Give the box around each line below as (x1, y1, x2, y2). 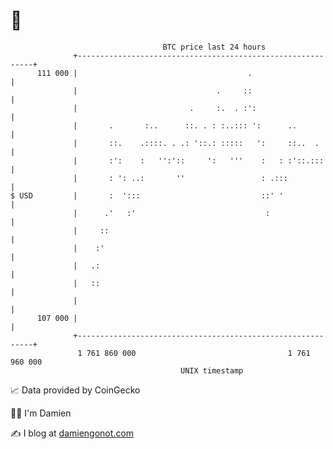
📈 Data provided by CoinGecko (10, 384, 141, 396)
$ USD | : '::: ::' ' (10, 190, 284, 201)
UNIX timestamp (180, 365, 244, 376)
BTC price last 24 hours (162, 42, 267, 52)
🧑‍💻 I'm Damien (10, 407, 72, 419)
